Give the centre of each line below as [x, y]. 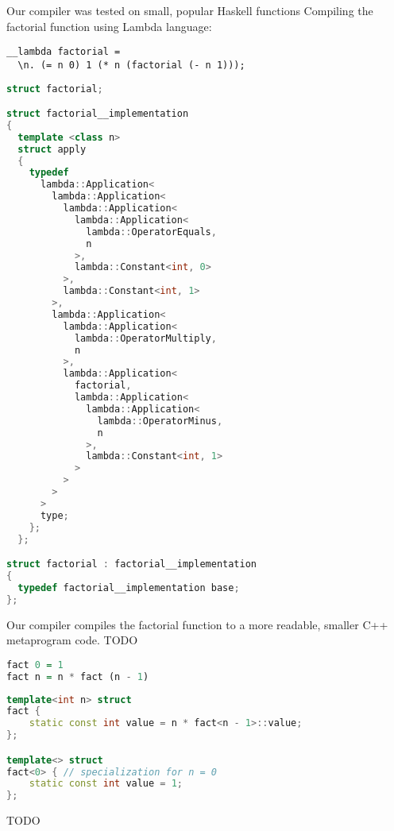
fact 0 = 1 [35, 665]
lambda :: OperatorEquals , [151, 232]
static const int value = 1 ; [106, 784]
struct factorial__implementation [98, 114]
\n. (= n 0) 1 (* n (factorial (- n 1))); [131, 65]
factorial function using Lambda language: [109, 26]
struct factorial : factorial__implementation [132, 564]
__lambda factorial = [64, 52]
